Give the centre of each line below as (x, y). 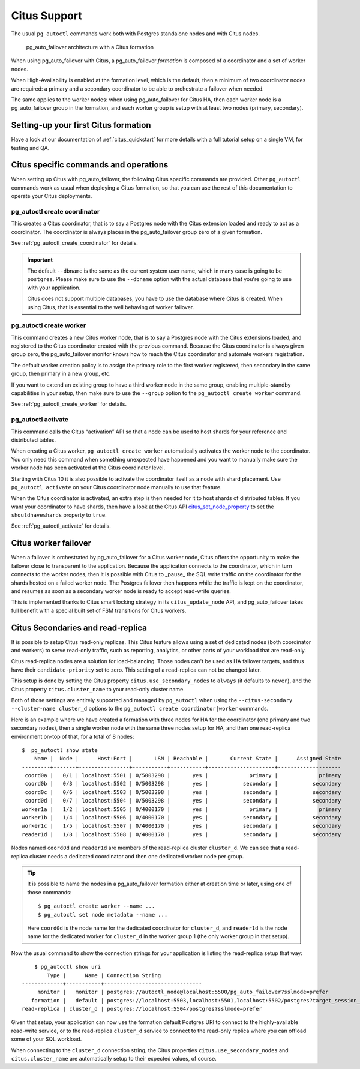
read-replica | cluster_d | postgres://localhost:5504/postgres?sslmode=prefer (142, 1009)
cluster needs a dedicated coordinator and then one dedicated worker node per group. (136, 856)
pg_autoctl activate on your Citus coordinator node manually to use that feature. (116, 487)
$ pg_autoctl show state (60, 750)
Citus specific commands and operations (90, 165)
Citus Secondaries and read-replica (79, 628)
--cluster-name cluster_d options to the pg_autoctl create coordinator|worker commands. (140, 709)
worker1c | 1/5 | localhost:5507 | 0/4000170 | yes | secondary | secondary (181, 826)
